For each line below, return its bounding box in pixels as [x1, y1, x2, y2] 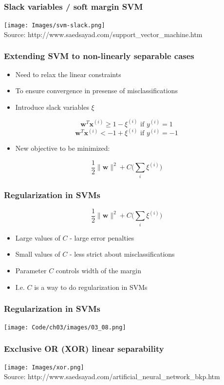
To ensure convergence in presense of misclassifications [15, 85, 178, 96]
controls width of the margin [56, 265, 141, 275]
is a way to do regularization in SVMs [34, 282, 148, 292]
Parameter [15, 265, 47, 275]
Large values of [15, 232, 60, 243]
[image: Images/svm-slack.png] [4, 22, 105, 29]
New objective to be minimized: [15, 143, 110, 153]
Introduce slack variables [15, 101, 89, 112]
